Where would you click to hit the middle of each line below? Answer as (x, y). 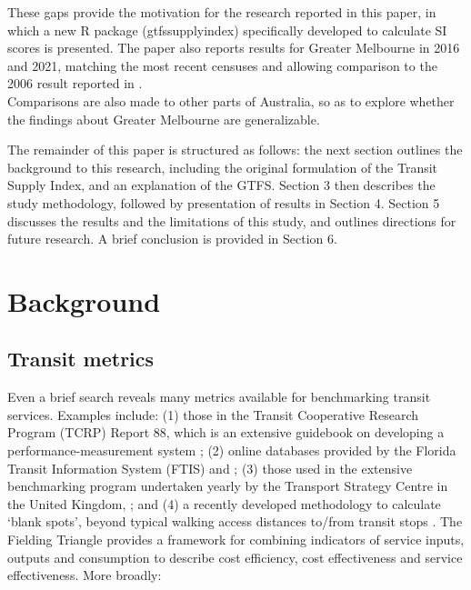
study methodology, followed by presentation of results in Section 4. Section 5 (224, 202)
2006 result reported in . (75, 83)
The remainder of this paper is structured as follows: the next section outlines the (235, 150)
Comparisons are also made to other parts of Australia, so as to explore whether (231, 100)
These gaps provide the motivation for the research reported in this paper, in (222, 12)
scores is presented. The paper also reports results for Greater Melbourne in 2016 (234, 48)
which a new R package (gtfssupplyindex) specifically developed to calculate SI (227, 30)
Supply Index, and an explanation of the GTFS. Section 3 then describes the (221, 185)
